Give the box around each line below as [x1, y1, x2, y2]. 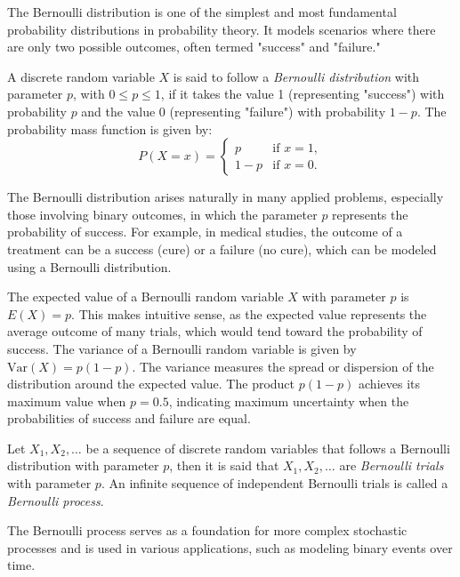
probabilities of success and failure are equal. [7, 409, 251, 428]
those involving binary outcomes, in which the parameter [7, 204, 318, 223]
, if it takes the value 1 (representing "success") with [160, 84, 445, 103]
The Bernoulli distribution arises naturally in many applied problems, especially [7, 188, 444, 206]
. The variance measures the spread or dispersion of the [132, 357, 434, 375]
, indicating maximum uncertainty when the [168, 391, 409, 410]
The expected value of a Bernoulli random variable [7, 287, 284, 306]
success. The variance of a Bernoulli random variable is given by [7, 339, 357, 357]
